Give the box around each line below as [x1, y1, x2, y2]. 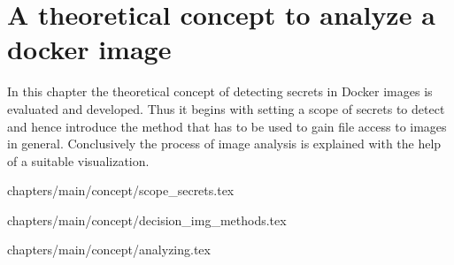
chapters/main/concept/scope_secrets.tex [7, 181, 235, 200]
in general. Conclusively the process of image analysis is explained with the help [7, 134, 442, 153]
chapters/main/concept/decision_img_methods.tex [7, 210, 287, 229]
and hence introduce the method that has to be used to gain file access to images [7, 117, 447, 135]
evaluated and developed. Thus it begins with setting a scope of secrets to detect [7, 99, 445, 117]
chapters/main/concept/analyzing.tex [7, 240, 211, 259]
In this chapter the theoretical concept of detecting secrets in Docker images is [7, 82, 433, 101]
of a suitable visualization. [7, 151, 150, 170]
